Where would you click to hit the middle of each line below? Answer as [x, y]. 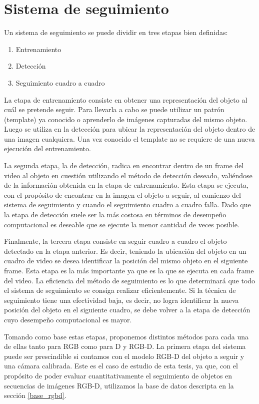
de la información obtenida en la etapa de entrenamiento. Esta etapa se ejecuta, [126, 185]
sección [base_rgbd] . [35, 395]
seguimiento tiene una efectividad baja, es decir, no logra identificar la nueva [121, 300]
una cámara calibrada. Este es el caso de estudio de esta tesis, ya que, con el [121, 366]
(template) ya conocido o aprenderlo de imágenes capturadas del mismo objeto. [126, 119]
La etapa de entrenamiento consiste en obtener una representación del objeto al [126, 99]
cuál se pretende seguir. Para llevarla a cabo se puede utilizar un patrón [114, 109]
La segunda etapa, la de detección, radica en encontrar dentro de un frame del [124, 165]
